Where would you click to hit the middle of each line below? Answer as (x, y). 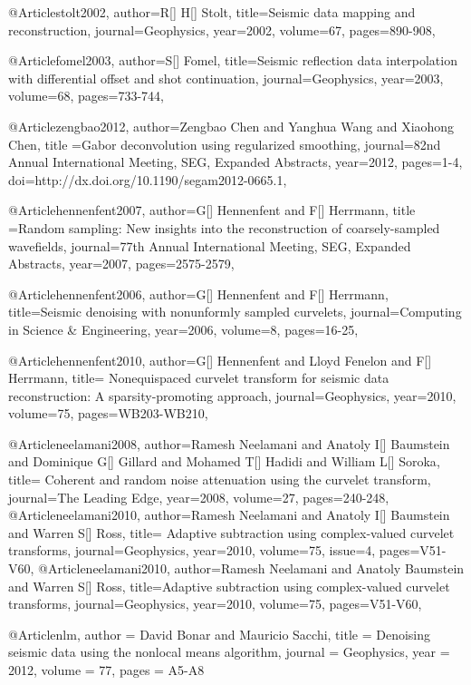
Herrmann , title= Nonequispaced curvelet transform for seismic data (199, 378)
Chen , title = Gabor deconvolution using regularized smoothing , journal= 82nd (225, 144)
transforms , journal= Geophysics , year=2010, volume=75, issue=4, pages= (214, 550)
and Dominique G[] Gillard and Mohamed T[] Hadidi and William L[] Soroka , (224, 461)
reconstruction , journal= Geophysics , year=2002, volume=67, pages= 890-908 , (222, 29)
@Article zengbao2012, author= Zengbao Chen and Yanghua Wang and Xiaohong (231, 126)
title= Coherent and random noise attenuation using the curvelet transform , (220, 479)
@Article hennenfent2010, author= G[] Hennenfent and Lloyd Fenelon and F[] (220, 360)
